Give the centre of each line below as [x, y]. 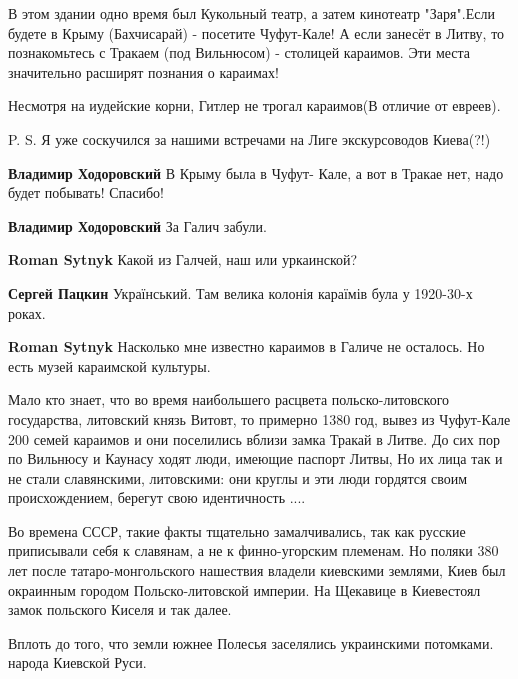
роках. [27, 312]
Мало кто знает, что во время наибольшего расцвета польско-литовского [229, 399]
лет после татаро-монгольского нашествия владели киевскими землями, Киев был [257, 570]
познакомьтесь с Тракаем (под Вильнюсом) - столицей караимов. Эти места [239, 52]
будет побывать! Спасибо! [86, 192]
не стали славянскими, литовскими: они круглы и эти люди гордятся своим [238, 477]
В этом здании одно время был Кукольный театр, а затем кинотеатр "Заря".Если [251, 13]
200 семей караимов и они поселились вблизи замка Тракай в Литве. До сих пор [254, 438]
